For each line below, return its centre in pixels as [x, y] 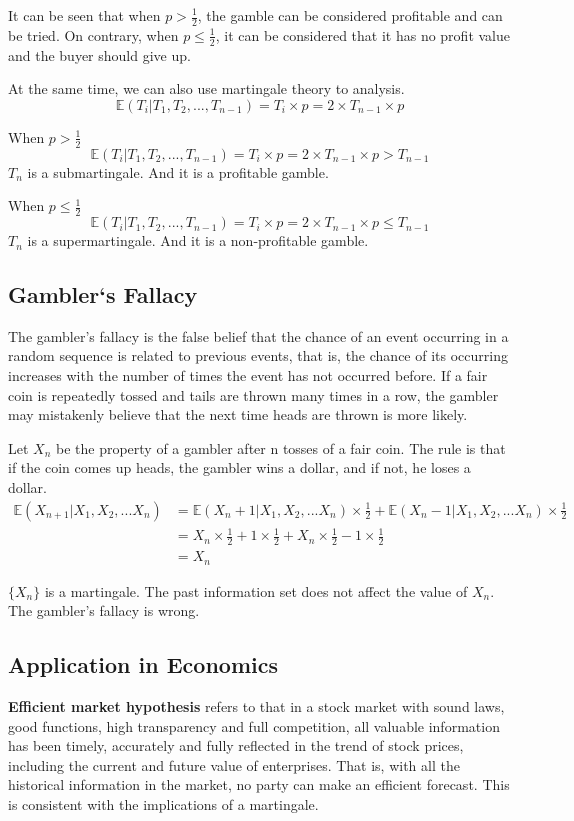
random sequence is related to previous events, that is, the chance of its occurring [258, 355]
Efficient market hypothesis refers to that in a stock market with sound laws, [256, 705]
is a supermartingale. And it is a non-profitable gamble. [198, 240]
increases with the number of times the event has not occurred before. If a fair [248, 375]
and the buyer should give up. [99, 54]
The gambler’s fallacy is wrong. [104, 610]
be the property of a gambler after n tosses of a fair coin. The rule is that [281, 447]
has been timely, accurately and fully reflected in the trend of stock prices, [236, 745]
